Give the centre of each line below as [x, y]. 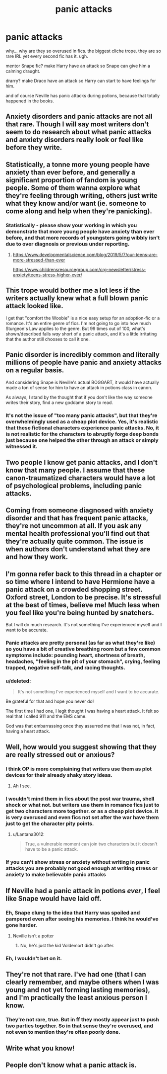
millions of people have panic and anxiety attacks [84, 363]
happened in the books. [30, 101]
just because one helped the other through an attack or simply [82, 440]
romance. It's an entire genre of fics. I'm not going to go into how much [78, 323]
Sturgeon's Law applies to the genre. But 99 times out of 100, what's [76, 329]
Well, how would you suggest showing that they [81, 747]
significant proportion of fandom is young [72, 180]
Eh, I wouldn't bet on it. [34, 958]
